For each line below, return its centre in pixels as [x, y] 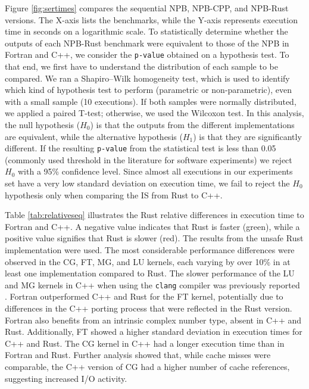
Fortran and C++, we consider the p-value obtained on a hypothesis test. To [147, 55]
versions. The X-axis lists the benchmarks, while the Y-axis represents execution [151, 19]
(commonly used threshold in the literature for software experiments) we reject [149, 159]
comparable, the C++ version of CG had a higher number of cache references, [147, 366]
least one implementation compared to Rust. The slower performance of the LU [150, 273]
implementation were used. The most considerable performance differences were [150, 250]
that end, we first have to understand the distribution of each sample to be [141, 66]
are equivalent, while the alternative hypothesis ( [94, 136]
